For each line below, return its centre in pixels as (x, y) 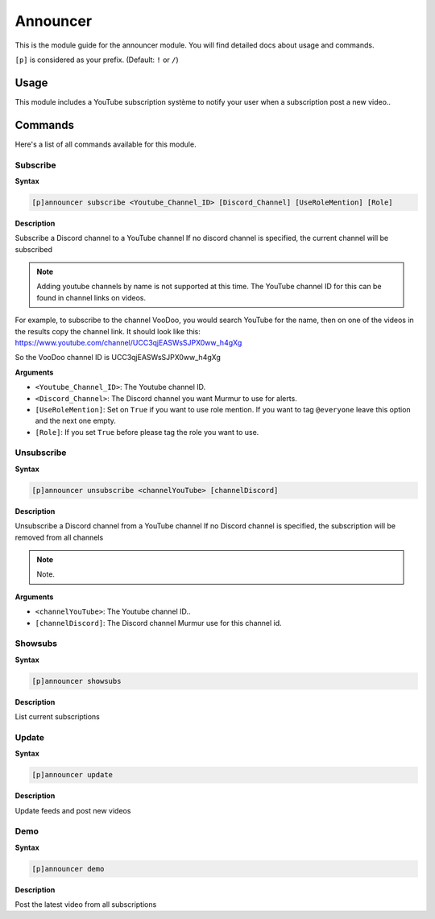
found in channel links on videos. (91, 297)
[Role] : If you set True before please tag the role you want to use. (147, 432)
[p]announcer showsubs (77, 681)
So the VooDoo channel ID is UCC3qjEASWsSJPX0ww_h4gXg (118, 358)
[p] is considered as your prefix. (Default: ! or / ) (97, 60)
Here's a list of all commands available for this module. (106, 144)
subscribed (33, 249)
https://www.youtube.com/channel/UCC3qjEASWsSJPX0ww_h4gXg (128, 342)
